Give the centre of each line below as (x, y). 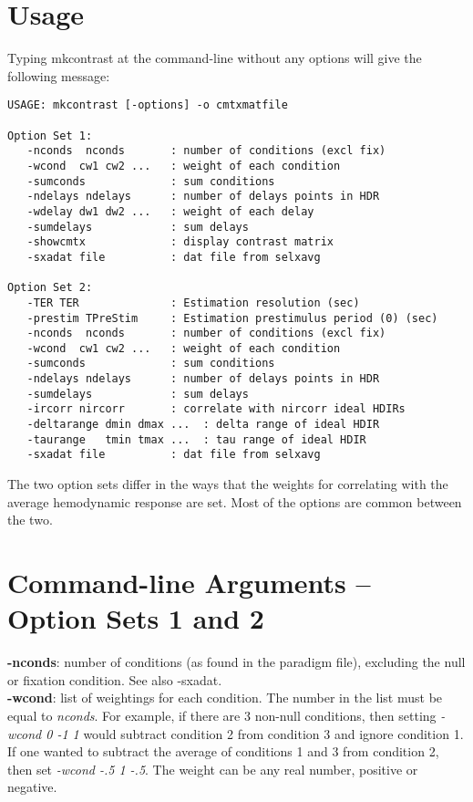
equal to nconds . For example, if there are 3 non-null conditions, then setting (222, 715)
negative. (32, 787)
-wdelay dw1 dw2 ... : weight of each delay (170, 211)
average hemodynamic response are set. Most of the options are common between (235, 501)
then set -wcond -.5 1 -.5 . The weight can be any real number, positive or (213, 769)
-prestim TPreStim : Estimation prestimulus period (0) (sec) (232, 318)
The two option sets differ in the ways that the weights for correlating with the (228, 484)
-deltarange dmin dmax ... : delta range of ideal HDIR (203, 425)
